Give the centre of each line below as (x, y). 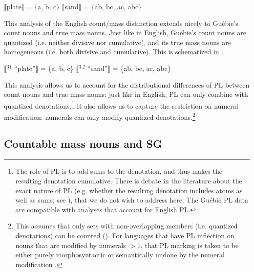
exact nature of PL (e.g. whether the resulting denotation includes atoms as (129, 190)
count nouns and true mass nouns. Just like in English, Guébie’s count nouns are (125, 33)
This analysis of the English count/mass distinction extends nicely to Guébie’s (121, 23)
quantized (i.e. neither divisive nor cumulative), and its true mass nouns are (117, 42)
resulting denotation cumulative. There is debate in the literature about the (129, 181)
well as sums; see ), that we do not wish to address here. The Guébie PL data (132, 200)
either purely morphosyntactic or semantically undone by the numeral (120, 255)
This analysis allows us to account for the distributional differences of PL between (127, 84)
